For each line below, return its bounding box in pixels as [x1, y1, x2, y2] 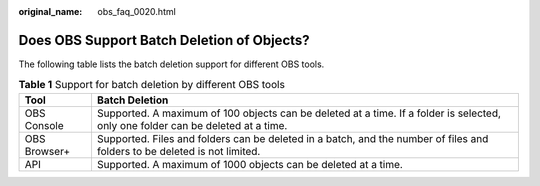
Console [24, 118, 64, 132]
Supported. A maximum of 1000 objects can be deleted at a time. [96, 157, 404, 171]
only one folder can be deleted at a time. [96, 118, 288, 132]
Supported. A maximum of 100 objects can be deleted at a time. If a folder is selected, [96, 106, 502, 120]
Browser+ [24, 144, 71, 158]
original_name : [18, 6, 83, 17]
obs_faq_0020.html [97, 6, 177, 17]
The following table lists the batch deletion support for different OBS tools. [18, 58, 325, 70]
